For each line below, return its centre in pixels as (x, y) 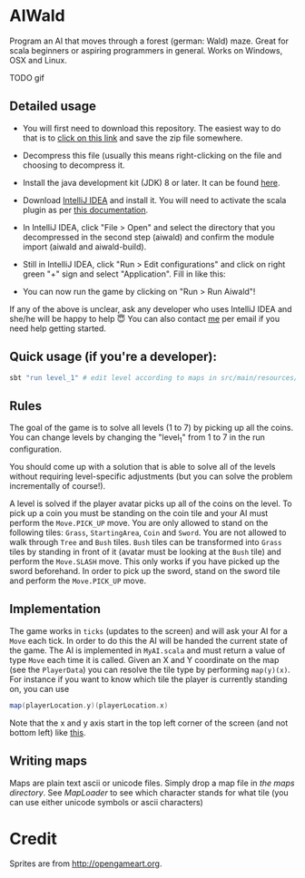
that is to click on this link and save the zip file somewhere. (133, 138)
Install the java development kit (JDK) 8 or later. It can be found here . (151, 182)
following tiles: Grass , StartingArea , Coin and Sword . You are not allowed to (148, 532)
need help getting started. (58, 328)
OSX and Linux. (39, 60)
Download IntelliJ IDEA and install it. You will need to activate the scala (154, 200)
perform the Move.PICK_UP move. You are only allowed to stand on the (139, 523)
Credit (33, 839)
